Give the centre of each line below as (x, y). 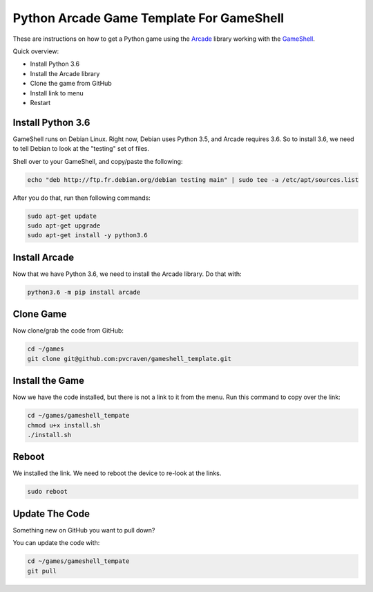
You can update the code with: (56, 543)
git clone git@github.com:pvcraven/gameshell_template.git (129, 359)
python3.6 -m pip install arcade (84, 292)
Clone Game (40, 314)
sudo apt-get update (62, 216)
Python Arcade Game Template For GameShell (149, 18)
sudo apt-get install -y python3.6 (87, 235)
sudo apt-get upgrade (64, 225)
